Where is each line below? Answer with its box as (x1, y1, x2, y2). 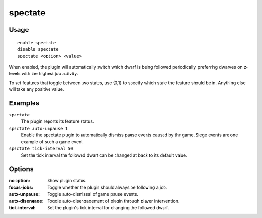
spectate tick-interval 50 (9, 145, 73, 151)
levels (9, 71, 21, 77)
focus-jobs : (9, 184, 33, 190)
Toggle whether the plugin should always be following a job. (47, 184, 167, 190)
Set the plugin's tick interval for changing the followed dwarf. (47, 204, 169, 210)
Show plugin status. (47, 178, 87, 184)
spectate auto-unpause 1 (9, 126, 68, 131)
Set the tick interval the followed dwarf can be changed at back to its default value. (21, 152, 187, 158)
